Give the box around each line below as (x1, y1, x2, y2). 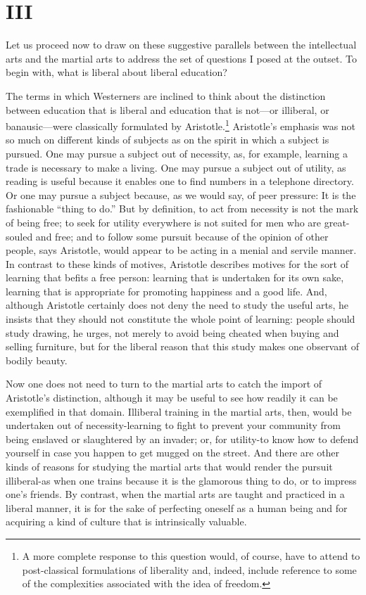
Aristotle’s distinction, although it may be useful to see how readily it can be (6, 390, 338, 405)
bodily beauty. (6, 352, 68, 367)
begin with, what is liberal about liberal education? (6, 65, 227, 79)
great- (324, 215, 350, 229)
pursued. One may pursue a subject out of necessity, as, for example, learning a (6, 146, 348, 160)
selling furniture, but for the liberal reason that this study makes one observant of (6, 339, 360, 354)
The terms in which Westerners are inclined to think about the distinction (6, 88, 326, 103)
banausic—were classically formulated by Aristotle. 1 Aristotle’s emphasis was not (6, 117, 356, 133)
